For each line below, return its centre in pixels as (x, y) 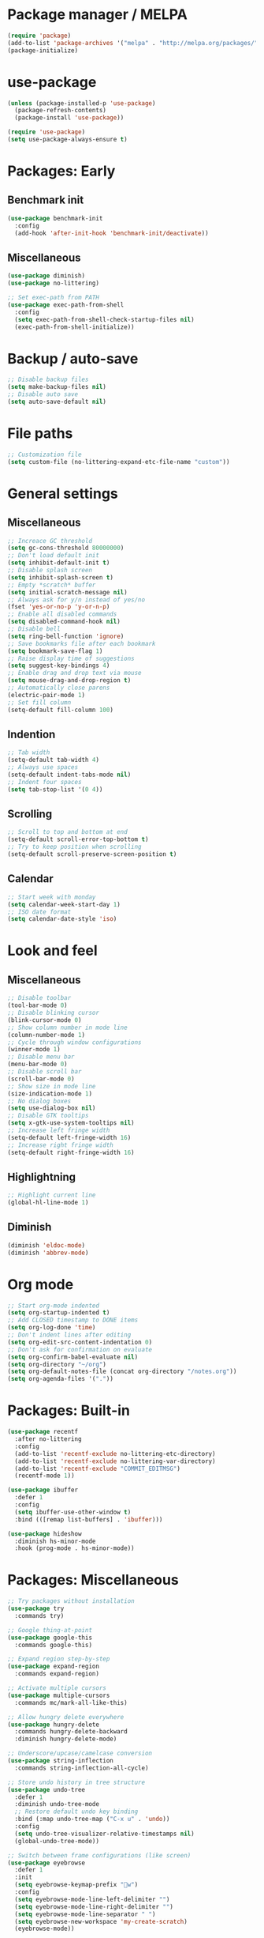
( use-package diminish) (46, 276)
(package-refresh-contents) (61, 111)
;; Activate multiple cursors (57, 1688)
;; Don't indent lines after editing (69, 1335)
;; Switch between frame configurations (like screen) (99, 1855)
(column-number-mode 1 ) (46, 1035)
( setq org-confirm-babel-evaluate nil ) (73, 1357)
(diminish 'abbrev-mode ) (48, 1253)
